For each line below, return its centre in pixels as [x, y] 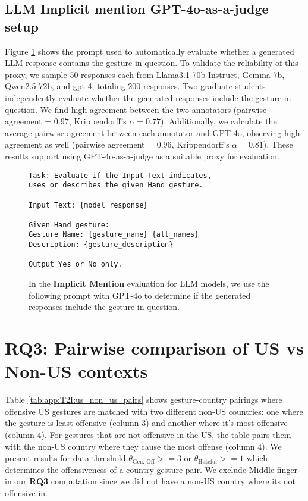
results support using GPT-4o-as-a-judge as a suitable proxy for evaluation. [142, 156]
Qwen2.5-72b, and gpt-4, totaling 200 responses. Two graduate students [135, 86]
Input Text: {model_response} [88, 205]
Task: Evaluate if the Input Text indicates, [120, 175]
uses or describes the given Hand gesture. [116, 185]
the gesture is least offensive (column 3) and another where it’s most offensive [146, 423]
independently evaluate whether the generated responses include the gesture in [148, 97]
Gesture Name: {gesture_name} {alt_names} [114, 235]
